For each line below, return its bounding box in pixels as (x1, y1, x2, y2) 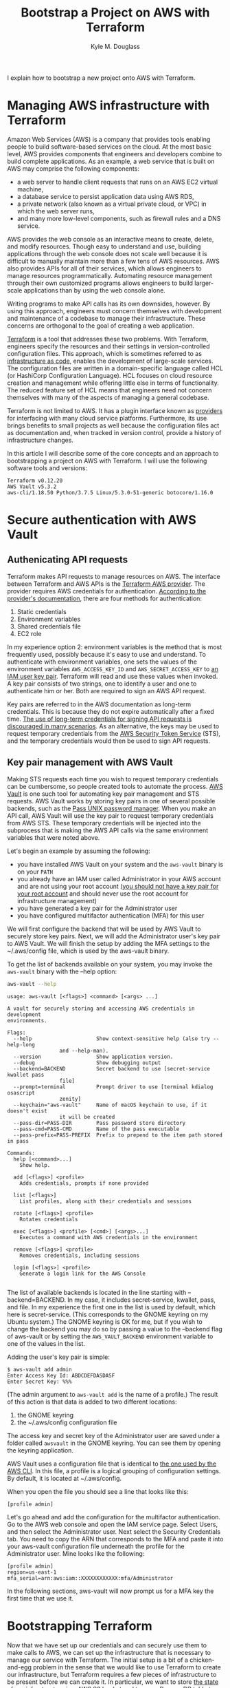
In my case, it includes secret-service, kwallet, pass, (67, 1296, 216, 1304)
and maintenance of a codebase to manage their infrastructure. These (7, 314, 206, 322)
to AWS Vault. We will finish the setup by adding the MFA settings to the (7, 939, 210, 947)
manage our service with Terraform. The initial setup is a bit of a (7, 1656, 189, 1664)
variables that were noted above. (7, 833, 100, 841)
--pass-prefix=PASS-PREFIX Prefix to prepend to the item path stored (13, 1131, 223, 1139)
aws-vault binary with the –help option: (7, 967, 117, 975)
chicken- (189, 1656, 215, 1664)
